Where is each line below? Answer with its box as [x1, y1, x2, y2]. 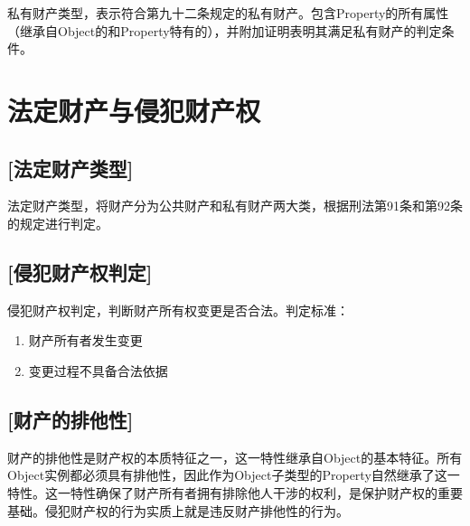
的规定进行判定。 [7, 213, 108, 232]
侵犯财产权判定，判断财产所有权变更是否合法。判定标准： [7, 300, 349, 319]
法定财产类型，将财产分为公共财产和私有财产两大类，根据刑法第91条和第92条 [7, 196, 463, 215]
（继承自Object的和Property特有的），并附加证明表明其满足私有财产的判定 [7, 21, 442, 40]
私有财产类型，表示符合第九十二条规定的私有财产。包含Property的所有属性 [7, 4, 449, 22]
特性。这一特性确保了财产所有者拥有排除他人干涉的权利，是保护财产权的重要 [7, 483, 463, 502]
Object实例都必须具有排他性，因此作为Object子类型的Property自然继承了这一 [7, 465, 460, 484]
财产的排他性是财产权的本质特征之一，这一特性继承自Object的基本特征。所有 [7, 447, 463, 466]
